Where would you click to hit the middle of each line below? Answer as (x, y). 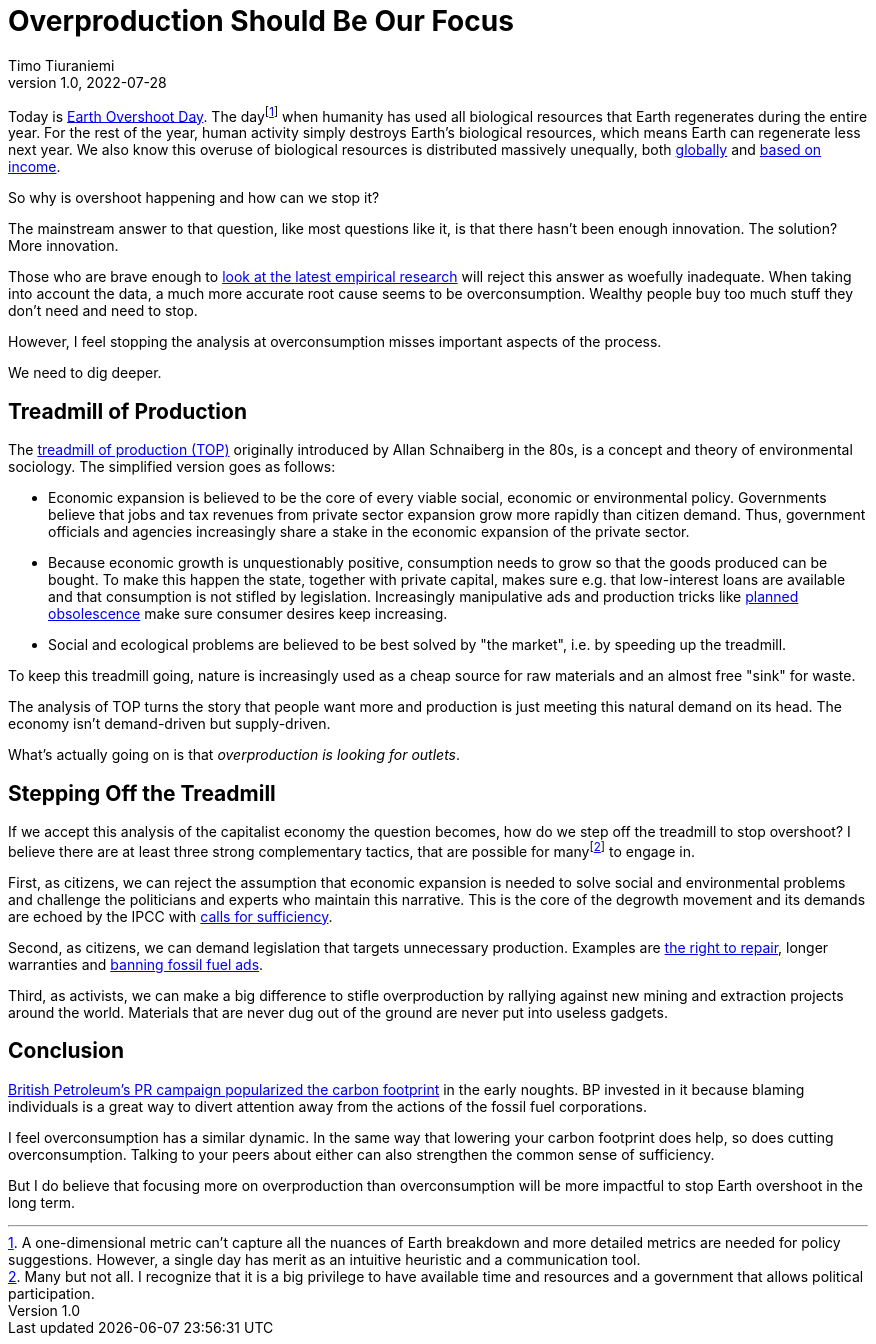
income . (34, 167)
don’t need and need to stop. (103, 311)
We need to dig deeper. (85, 373)
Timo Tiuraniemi (61, 65)
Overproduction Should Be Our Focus (261, 21)
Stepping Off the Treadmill (142, 793)
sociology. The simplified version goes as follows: (172, 467)
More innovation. (63, 246)
